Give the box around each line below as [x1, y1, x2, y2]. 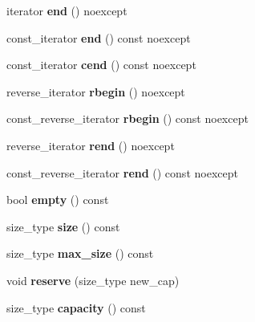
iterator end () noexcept [6, 2, 127, 18]
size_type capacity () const [6, 299, 146, 316]
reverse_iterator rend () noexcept [6, 137, 175, 153]
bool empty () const [6, 191, 109, 208]
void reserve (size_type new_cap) [6, 271, 180, 288]
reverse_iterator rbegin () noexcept [6, 83, 185, 100]
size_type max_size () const [6, 245, 154, 262]
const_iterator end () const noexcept [6, 29, 191, 46]
